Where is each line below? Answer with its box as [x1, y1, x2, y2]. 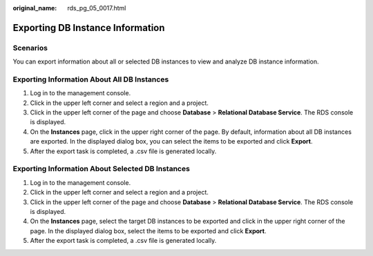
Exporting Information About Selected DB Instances [12, 164, 190, 174]
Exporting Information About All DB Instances [12, 75, 169, 84]
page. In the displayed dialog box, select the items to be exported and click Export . [30, 226, 267, 235]
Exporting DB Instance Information [12, 21, 165, 34]
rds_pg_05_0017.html [67, 4, 126, 12]
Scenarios [12, 43, 48, 52]
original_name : [12, 4, 57, 12]
